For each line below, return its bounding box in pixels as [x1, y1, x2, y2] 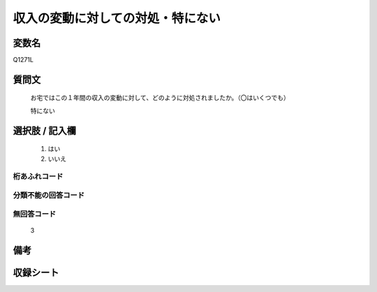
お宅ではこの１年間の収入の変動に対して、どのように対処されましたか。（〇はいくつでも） [30, 94, 290, 102]
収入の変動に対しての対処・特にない [13, 10, 221, 26]
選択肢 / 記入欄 [13, 124, 77, 136]
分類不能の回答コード [13, 190, 85, 200]
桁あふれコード [13, 172, 64, 182]
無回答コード [13, 209, 57, 219]
